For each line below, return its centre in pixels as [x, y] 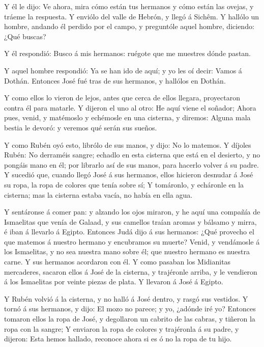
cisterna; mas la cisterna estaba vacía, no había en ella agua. [98, 194]
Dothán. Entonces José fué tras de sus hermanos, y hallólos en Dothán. [115, 80]
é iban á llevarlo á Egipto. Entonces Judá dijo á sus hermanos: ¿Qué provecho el [129, 232]
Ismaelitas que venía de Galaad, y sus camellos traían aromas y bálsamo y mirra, [130, 221]
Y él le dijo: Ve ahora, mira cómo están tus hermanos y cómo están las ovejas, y [129, 6]
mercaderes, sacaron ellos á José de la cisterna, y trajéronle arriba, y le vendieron [131, 271]
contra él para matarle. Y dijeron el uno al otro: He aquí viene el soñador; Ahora [130, 107]
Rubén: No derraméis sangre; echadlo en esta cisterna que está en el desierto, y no [132, 155]
